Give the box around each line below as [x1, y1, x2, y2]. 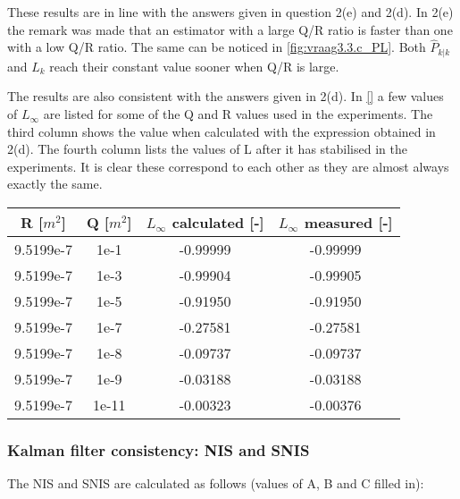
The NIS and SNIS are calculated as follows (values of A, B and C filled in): [7, 474, 424, 493]
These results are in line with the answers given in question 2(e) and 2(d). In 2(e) [7, 3, 454, 21]
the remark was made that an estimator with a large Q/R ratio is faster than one [7, 20, 453, 38]
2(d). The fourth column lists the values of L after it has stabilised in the [7, 140, 407, 158]
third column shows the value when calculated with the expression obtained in [7, 122, 436, 140]
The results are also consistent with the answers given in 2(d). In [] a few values [7, 87, 444, 106]
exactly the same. [7, 174, 103, 193]
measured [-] [304, 212, 393, 233]
